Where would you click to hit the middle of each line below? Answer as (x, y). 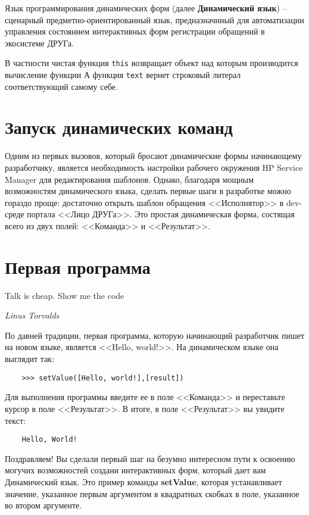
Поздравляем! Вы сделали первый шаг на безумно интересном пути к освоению (150, 458)
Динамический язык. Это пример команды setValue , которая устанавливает (143, 481)
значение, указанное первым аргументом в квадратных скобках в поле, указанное (152, 493)
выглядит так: (30, 359)
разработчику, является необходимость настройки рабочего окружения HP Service (154, 167)
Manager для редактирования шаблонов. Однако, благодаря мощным (129, 179)
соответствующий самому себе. (61, 86)
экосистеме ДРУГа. (40, 43)
